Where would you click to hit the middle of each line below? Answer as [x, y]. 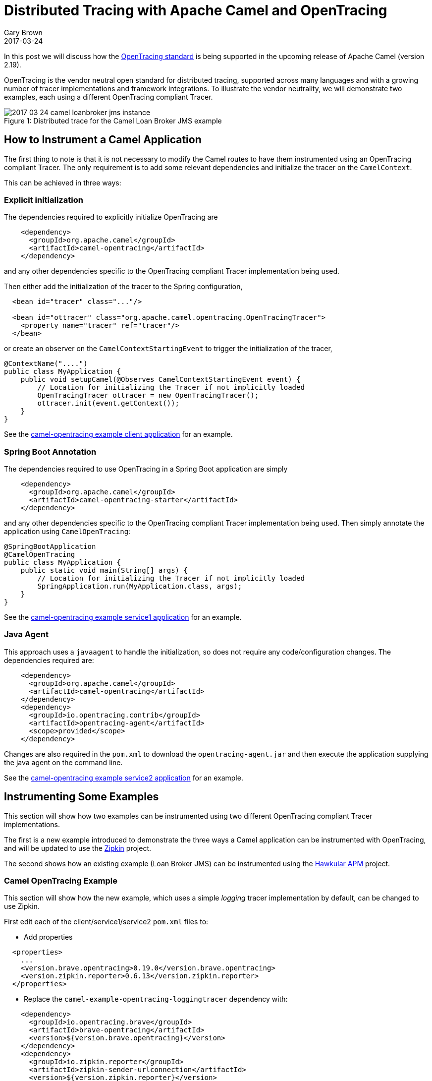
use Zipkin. [22, 906]
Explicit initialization [44, 200]
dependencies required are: [49, 660]
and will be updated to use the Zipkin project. [78, 848]
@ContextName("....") [46, 364]
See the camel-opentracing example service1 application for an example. [123, 617]
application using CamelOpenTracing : [67, 532]
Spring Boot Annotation [50, 451]
